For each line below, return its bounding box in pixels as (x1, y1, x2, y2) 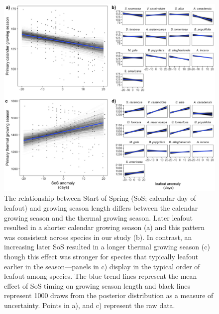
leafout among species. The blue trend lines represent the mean (4, 271, 197, 281)
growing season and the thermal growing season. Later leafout (4, 212, 193, 223)
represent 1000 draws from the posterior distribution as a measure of (4, 290, 214, 301)
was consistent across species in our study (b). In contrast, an (4, 232, 192, 242)
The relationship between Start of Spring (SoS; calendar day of (4, 193, 196, 203)
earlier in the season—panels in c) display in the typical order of (4, 261, 200, 271)
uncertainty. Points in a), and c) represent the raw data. (4, 300, 175, 310)
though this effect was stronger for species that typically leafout (4, 251, 199, 261)
